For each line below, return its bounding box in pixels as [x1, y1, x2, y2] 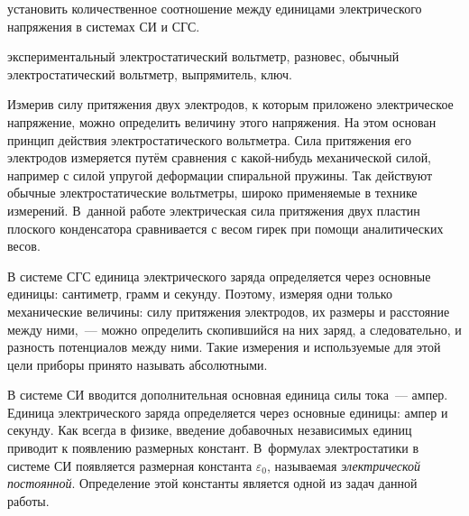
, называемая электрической [267, 456, 421, 475]
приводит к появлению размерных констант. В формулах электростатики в [7, 438, 419, 457]
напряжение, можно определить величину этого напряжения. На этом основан [7, 112, 437, 131]
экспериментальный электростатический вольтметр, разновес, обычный [7, 47, 400, 66]
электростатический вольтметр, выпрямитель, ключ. [7, 64, 292, 83]
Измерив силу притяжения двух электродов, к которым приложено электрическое [7, 95, 454, 114]
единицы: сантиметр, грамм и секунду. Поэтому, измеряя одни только [7, 284, 392, 303]
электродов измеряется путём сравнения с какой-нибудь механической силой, [7, 148, 432, 167]
